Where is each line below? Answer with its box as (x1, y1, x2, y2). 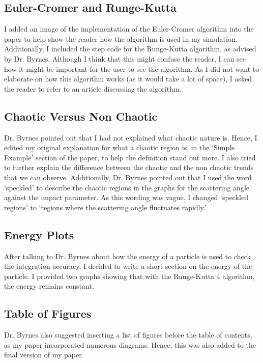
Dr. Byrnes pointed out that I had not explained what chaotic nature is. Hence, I (4, 132, 257, 143)
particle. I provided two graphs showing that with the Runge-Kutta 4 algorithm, (4, 270, 255, 281)
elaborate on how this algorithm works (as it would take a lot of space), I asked (4, 73, 252, 84)
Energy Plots (4, 227, 74, 242)
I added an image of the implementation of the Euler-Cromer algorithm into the (4, 23, 254, 34)
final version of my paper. (4, 349, 84, 360)
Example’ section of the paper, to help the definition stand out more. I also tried (4, 152, 256, 162)
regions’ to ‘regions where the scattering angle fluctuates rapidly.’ (4, 202, 207, 212)
